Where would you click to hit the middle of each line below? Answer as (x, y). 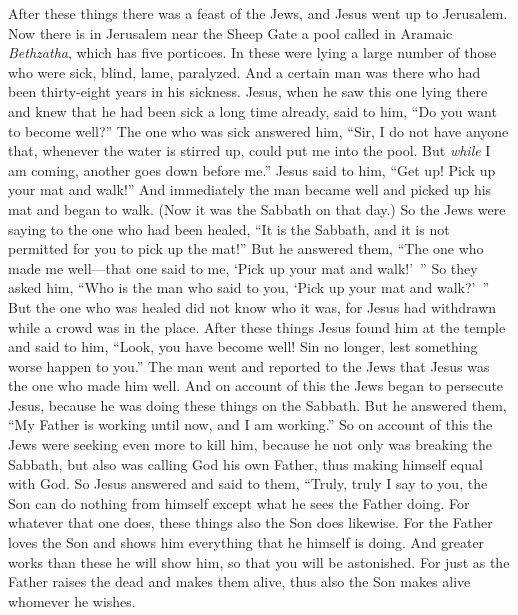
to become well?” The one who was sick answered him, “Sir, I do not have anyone (258, 130)
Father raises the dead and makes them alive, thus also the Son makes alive (239, 581)
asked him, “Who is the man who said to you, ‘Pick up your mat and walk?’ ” (249, 287)
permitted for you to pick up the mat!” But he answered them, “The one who (246, 248)
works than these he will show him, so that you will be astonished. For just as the (259, 561)
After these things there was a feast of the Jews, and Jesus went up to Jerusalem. (258, 13)
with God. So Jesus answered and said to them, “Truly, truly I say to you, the (248, 483)
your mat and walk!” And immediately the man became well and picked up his (250, 189)
